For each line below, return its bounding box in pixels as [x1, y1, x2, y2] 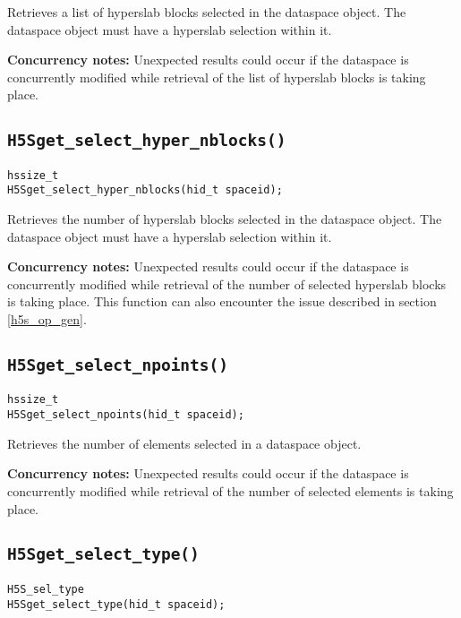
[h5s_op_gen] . [7, 310, 87, 329]
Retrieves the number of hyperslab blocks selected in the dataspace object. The [7, 210, 442, 228]
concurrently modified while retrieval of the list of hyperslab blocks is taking [7, 67, 426, 86]
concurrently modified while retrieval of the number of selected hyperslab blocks [7, 274, 447, 293]
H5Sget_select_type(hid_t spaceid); [7, 597, 226, 611]
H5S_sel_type [7, 582, 84, 596]
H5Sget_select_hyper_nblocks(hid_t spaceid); [7, 184, 283, 197]
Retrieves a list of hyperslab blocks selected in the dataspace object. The [7, 3, 406, 21]
